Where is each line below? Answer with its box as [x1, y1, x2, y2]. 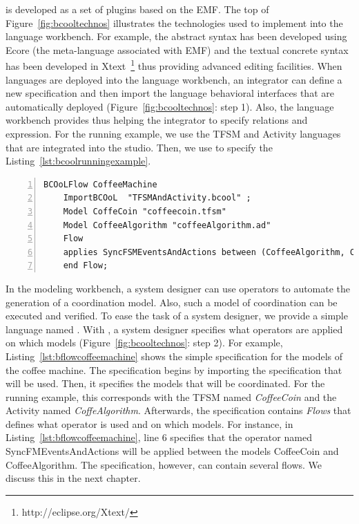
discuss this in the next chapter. [6, 471, 141, 485]
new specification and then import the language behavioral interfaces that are [6, 86, 334, 100]
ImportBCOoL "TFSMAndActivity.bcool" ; [63, 193, 251, 203]
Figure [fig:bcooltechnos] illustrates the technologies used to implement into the [6, 15, 343, 30]
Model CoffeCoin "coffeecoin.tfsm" [63, 206, 226, 216]
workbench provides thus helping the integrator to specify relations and [6, 113, 308, 127]
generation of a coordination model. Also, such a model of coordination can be [6, 294, 338, 309]
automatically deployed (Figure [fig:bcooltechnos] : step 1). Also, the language [6, 99, 334, 113]
